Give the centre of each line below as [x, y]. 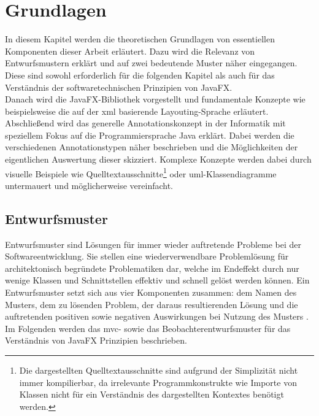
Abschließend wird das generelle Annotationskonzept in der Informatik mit [145, 123]
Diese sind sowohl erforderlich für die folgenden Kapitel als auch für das [140, 75]
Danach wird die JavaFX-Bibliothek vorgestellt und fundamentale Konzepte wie [155, 99]
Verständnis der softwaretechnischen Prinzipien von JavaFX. [119, 87]
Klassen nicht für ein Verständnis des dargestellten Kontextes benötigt [152, 394]
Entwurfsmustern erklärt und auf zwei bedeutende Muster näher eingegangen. [151, 63]
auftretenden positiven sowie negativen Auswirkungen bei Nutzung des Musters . [157, 316]
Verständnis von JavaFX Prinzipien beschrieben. [96, 340]
